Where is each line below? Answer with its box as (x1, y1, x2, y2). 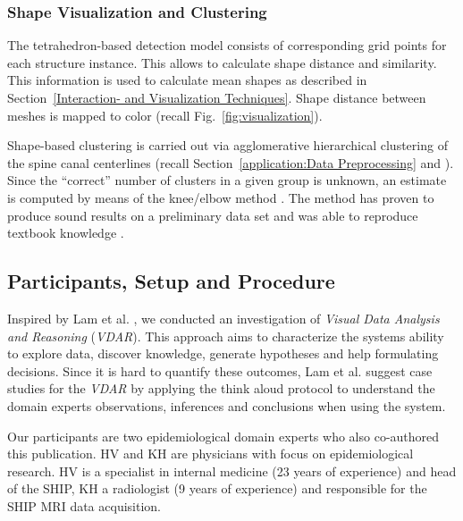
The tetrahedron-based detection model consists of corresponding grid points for (7, 36, 447, 55)
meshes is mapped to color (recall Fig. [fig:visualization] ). (7, 105, 323, 124)
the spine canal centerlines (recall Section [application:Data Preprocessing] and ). (7, 153, 454, 172)
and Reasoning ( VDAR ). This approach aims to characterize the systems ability (7, 326, 444, 345)
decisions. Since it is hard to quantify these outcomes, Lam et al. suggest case (7, 361, 433, 380)
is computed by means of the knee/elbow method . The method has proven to (7, 188, 434, 206)
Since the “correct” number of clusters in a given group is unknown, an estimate (7, 171, 447, 189)
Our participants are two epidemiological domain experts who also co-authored (7, 426, 440, 445)
